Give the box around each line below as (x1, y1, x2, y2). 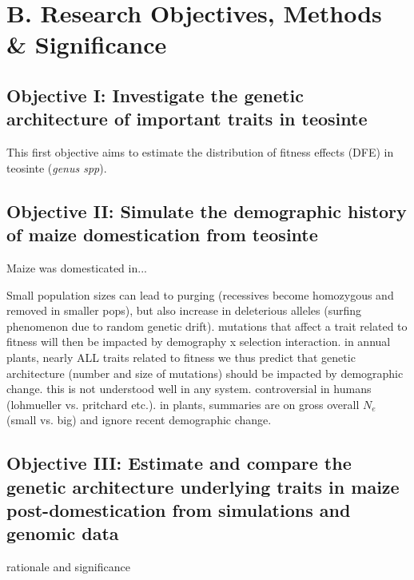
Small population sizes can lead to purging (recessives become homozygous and (6, 286, 394, 303)
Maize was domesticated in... (6, 259, 147, 276)
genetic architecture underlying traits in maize (6, 474, 400, 499)
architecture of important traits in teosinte (6, 106, 368, 131)
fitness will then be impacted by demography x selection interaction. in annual (6, 333, 391, 350)
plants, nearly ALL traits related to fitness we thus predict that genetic (6, 348, 356, 365)
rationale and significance (6, 558, 130, 575)
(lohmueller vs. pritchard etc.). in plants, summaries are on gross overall (6, 395, 360, 412)
